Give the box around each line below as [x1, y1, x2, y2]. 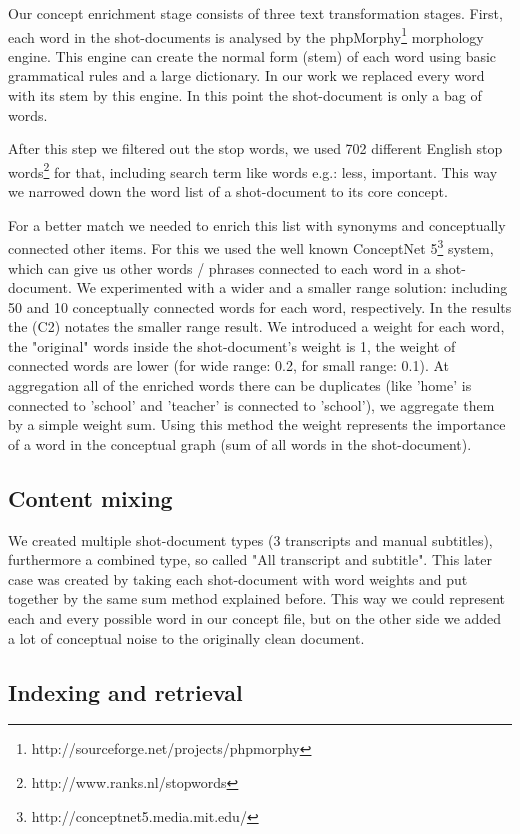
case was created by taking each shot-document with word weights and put [8, 568, 468, 589]
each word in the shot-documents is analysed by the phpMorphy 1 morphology [8, 23, 484, 47]
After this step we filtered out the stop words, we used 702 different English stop [8, 138, 503, 159]
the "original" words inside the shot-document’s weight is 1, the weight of [8, 335, 456, 356]
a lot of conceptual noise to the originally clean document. [8, 627, 365, 648]
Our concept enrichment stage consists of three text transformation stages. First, [8, 3, 503, 23]
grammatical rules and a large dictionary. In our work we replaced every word [8, 65, 485, 86]
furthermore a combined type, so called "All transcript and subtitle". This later [8, 549, 492, 570]
